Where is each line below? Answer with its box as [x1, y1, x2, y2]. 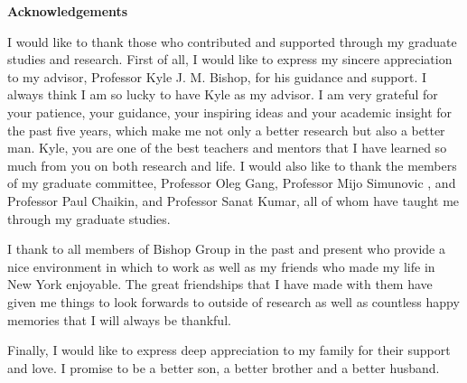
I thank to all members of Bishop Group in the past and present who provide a [7, 239, 445, 258]
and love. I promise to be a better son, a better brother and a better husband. [7, 358, 440, 377]
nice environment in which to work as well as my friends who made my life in [7, 257, 435, 276]
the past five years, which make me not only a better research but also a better [7, 120, 445, 139]
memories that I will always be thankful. [7, 310, 231, 329]
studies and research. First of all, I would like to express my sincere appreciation [7, 50, 453, 69]
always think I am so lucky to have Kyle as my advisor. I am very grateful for [7, 85, 438, 104]
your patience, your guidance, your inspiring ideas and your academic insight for [7, 102, 453, 121]
